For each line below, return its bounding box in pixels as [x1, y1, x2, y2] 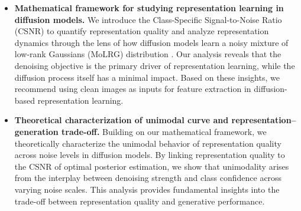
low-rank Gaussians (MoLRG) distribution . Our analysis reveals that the [14, 48, 281, 60]
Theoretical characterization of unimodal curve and [14, 114, 229, 126]
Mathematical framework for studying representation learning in [14, 2, 284, 14]
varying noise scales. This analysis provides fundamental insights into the [14, 183, 280, 195]
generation [14, 125, 59, 137]
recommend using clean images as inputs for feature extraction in [14, 83, 251, 95]
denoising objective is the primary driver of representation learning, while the [14, 59, 295, 71]
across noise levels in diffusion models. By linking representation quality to [14, 149, 285, 161]
